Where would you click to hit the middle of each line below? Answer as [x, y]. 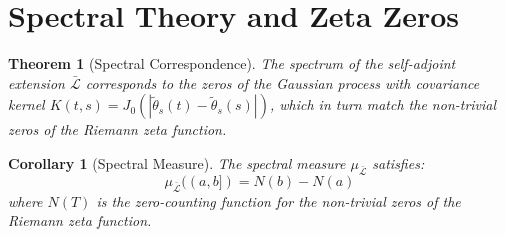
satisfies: [398, 162]
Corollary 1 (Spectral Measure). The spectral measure [177, 162]
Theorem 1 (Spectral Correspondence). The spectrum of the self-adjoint [232, 63]
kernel [26, 104]
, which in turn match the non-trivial [383, 104]
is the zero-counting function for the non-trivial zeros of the [278, 200]
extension [36, 82]
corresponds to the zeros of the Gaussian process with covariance [282, 82]
